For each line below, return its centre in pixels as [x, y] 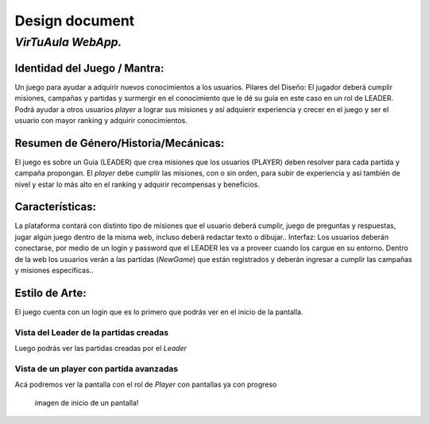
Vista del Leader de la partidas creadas [92, 332]
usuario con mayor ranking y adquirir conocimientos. [101, 120]
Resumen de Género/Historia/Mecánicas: [120, 143]
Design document [75, 21]
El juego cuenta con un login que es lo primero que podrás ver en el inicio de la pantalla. [159, 312]
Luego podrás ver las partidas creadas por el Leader [100, 349]
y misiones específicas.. [54, 271]
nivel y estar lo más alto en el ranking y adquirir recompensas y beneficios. [137, 184]
